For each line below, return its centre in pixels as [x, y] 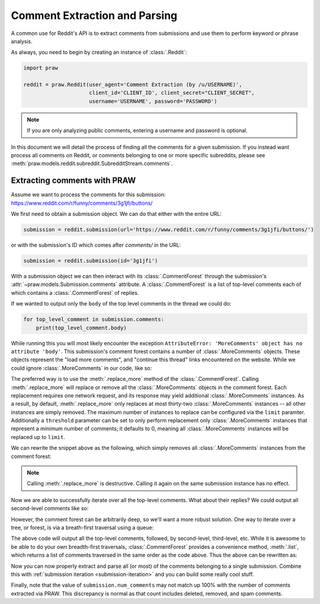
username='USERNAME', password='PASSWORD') [153, 101]
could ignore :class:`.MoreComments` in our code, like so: [81, 368]
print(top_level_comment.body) [81, 328]
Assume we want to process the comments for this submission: [88, 195]
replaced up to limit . [38, 437]
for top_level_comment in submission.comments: [94, 320]
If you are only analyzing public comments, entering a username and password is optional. [137, 131]
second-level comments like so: [50, 508]
